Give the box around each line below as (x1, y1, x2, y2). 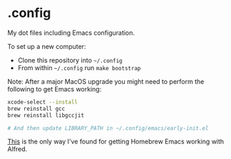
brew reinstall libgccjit (7, 111, 84, 119)
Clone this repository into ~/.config (17, 55, 123, 65)
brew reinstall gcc (7, 105, 66, 112)
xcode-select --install (7, 98, 78, 106)
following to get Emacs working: (7, 84, 102, 93)
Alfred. (7, 145, 28, 153)
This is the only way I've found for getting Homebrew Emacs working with (7, 137, 225, 146)
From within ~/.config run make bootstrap (17, 63, 141, 72)
